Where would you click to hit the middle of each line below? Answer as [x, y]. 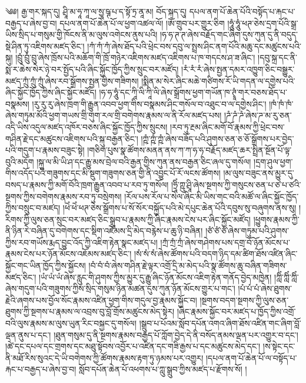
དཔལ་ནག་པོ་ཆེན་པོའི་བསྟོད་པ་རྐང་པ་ [242, 11]
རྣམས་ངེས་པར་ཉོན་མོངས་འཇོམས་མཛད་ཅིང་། [69, 254]
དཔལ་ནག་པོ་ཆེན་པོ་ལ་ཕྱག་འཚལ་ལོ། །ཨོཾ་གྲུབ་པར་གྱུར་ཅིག [142, 23]
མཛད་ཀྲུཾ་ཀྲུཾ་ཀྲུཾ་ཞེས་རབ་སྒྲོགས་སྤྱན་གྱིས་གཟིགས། [72, 80]
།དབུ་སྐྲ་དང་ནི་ [277, 57]
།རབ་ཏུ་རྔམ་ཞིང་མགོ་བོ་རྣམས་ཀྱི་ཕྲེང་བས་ [227, 126]
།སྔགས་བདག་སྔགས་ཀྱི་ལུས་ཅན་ [244, 300]
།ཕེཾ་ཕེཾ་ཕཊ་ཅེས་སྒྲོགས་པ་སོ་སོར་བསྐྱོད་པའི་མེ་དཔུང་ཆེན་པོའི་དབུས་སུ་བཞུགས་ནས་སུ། [179, 208]
